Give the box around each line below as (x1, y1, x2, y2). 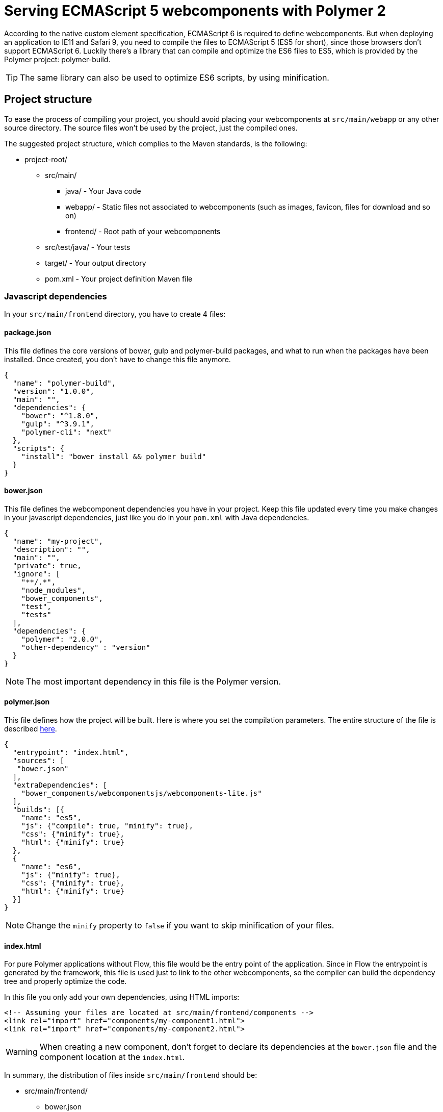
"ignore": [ (12, 569, 60, 578)
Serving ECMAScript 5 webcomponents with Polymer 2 (4, 2, 386, 19)
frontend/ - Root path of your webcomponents (65, 226, 221, 236)
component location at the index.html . (39, 1052, 185, 1063)
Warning (6, 1047, 38, 1057)
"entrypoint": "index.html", (12, 748, 129, 756)
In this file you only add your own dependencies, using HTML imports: (4, 993, 240, 1002)
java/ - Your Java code (65, 186, 141, 195)
